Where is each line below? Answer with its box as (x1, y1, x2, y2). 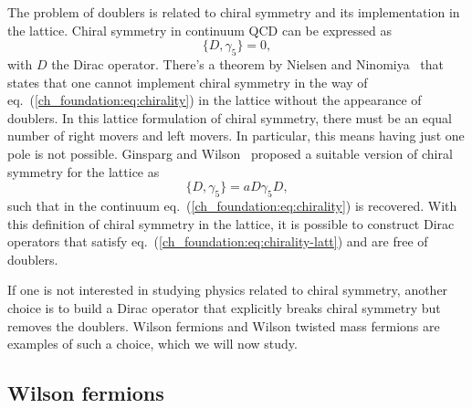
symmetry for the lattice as (7, 162, 160, 181)
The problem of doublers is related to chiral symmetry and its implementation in (7, 3, 460, 21)
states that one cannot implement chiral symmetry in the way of (7, 72, 368, 91)
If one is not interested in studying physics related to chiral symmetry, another (7, 280, 448, 299)
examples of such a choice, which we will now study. (7, 334, 298, 353)
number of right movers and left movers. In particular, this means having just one (7, 126, 465, 145)
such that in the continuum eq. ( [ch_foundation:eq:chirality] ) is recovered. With (7, 195, 457, 214)
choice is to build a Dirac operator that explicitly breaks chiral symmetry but (7, 298, 441, 317)
